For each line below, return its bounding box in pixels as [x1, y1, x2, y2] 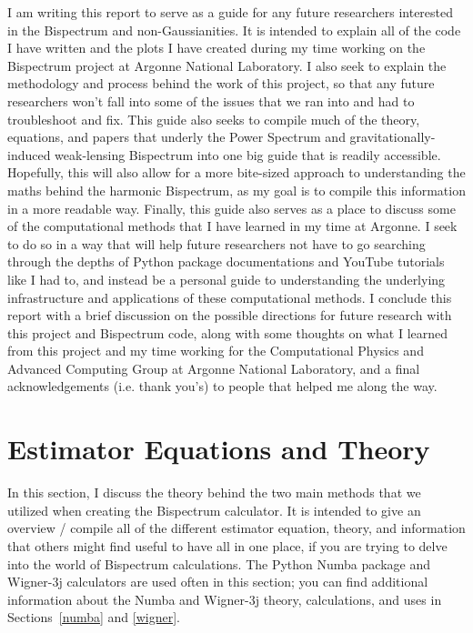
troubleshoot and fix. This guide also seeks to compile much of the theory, [7, 109, 420, 128]
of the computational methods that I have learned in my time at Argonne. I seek [7, 216, 458, 236]
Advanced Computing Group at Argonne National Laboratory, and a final [7, 358, 420, 377]
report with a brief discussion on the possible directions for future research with [7, 306, 452, 325]
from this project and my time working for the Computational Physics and [7, 341, 424, 360]
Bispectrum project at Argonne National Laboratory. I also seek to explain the [7, 55, 447, 75]
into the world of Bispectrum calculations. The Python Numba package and [7, 554, 430, 573]
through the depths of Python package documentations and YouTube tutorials [7, 252, 445, 271]
